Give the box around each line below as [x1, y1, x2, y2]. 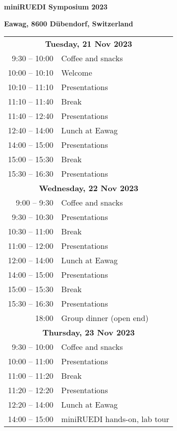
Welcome [61, 67, 92, 79]
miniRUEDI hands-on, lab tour [61, 413, 170, 425]
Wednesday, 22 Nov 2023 [39, 182, 138, 194]
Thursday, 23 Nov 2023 [42, 326, 135, 338]
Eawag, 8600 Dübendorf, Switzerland [4, 18, 133, 28]
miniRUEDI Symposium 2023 [4, 1, 108, 11]
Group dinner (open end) [61, 312, 149, 324]
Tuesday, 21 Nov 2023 [45, 38, 132, 50]
